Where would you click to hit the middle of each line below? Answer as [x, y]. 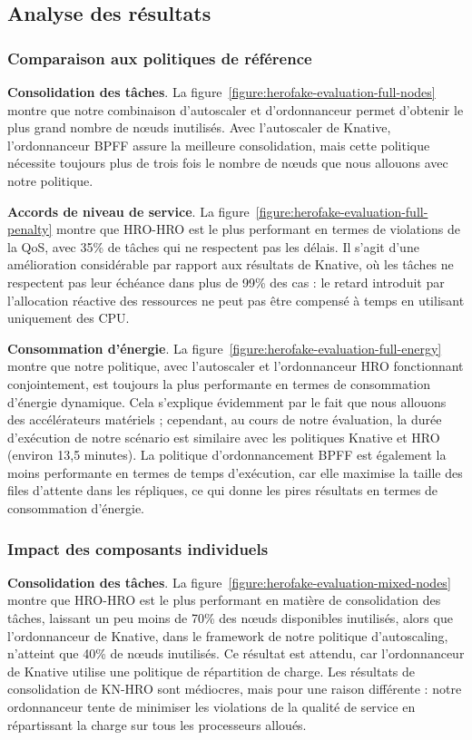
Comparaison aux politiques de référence [160, 58]
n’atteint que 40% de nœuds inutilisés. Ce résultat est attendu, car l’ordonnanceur [236, 653]
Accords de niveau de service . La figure [128, 211]
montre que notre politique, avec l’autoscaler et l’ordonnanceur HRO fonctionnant [236, 366]
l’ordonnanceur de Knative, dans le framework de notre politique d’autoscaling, [228, 635]
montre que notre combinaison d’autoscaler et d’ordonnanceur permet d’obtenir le [236, 109]
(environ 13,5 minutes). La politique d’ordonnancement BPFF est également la [227, 455]
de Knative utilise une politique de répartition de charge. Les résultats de [211, 671]
